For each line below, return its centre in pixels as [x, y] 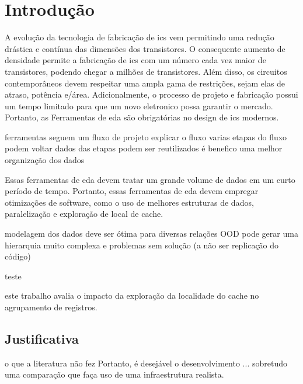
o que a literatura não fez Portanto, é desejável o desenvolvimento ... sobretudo [146, 363]
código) [18, 256]
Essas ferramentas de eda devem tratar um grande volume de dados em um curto [150, 179]
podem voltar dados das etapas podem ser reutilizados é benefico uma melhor [144, 148]
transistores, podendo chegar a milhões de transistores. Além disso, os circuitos [146, 71]
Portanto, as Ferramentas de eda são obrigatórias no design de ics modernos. [142, 117]
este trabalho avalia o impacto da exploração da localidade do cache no [132, 295]
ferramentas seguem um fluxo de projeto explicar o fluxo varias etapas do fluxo [146, 136]
